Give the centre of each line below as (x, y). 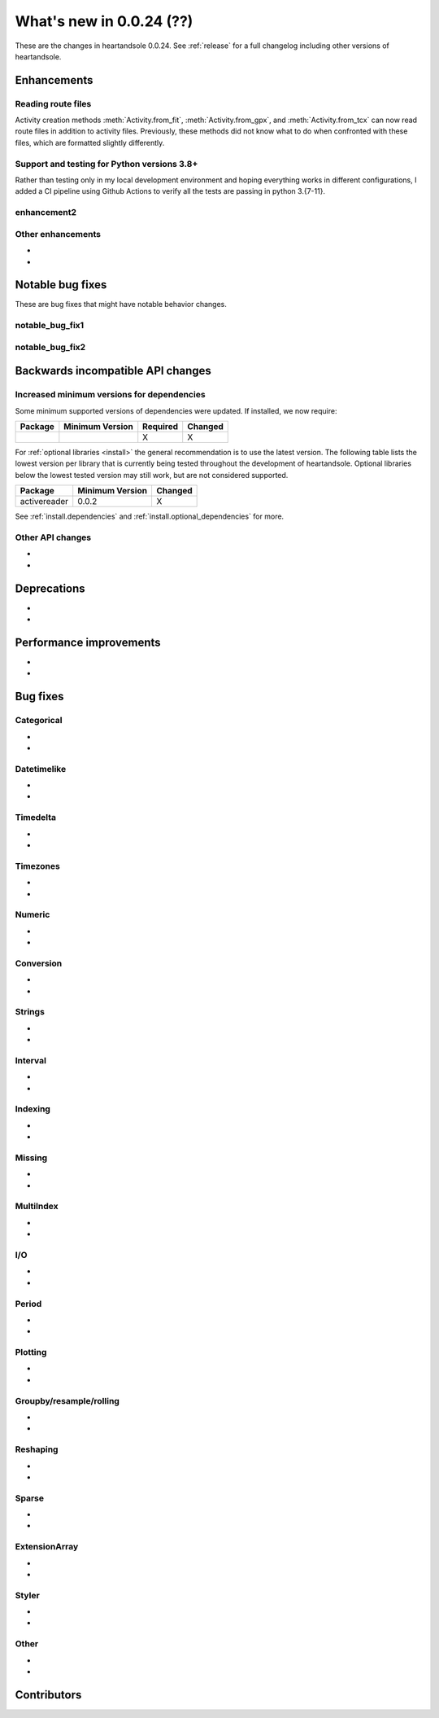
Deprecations (50, 588)
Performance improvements (88, 642)
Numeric (33, 914)
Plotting (31, 1352)
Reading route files (53, 103)
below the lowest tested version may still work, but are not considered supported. (152, 475)
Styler (27, 1595)
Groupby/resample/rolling (67, 1400)
